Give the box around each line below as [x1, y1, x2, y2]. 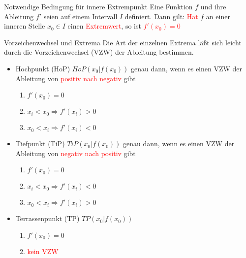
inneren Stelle [4, 21, 45, 31]
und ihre [200, 1, 226, 11]
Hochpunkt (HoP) [15, 63, 70, 73]
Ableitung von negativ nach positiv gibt [15, 148, 136, 158]
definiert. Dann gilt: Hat [124, 11, 198, 21]
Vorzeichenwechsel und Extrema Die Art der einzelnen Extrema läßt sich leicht [4, 37, 242, 47]
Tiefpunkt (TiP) [15, 138, 65, 149]
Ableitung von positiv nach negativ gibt [15, 73, 136, 83]
